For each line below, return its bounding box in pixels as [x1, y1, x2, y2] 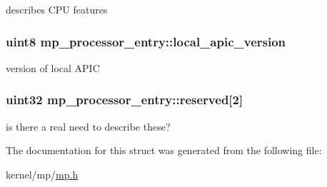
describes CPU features [6, 2, 108, 16]
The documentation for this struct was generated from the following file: [6, 143, 322, 158]
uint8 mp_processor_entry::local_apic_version [6, 32, 286, 50]
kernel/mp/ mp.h [6, 166, 79, 181]
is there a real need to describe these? [6, 118, 171, 133]
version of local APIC [6, 60, 100, 75]
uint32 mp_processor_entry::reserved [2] [6, 91, 243, 108]
